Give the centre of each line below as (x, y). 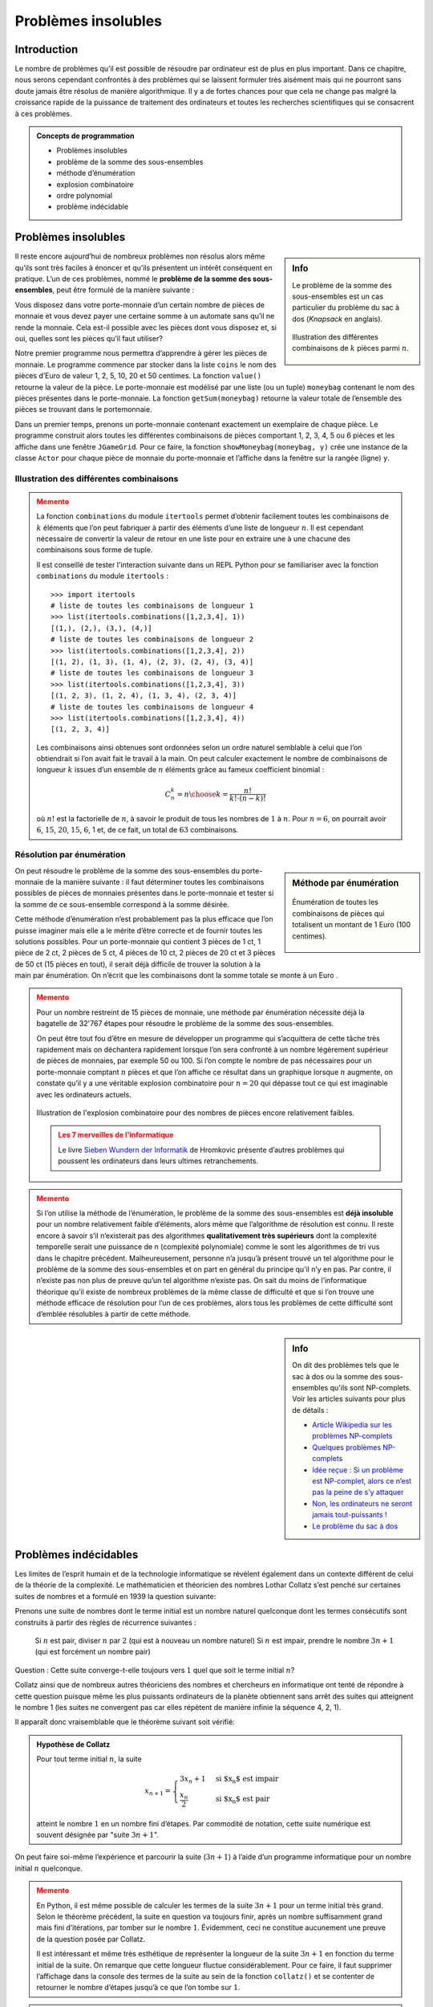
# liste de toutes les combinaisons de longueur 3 (152, 673)
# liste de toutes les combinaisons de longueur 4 (152, 707)
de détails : (310, 1410)
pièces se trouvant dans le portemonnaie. (83, 409)
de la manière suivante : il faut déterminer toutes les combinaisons (155, 881)
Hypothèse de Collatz (73, 1744)
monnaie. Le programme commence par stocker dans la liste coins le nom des (146, 364)
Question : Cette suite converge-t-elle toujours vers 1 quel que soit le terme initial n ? (155, 1670)
